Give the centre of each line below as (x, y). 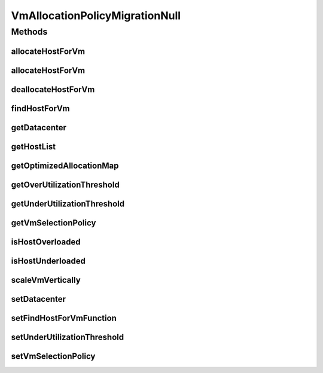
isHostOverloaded (46, 242)
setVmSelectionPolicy (53, 356)
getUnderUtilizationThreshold (68, 204)
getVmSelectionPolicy (54, 223)
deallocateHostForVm (53, 89)
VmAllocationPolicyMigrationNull (96, 16)
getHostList (33, 146)
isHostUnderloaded (48, 261)
